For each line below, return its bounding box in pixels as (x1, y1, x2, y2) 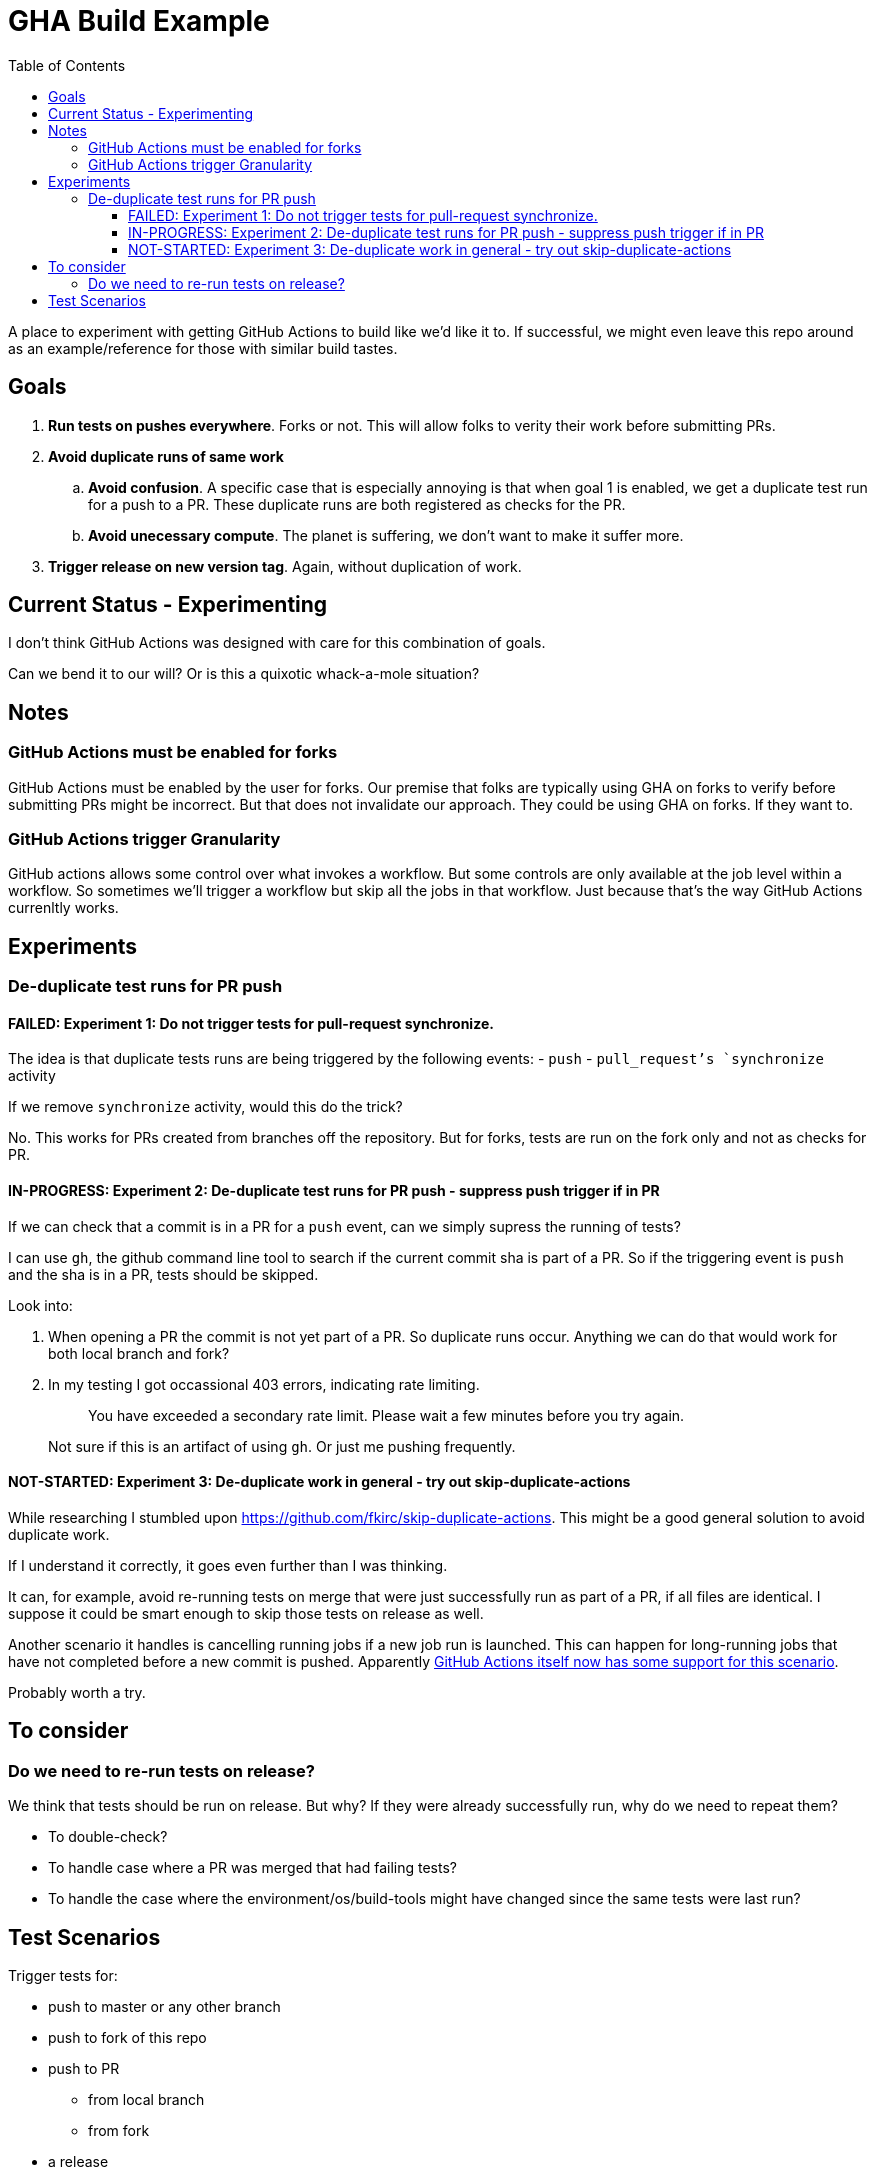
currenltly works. (8, 899, 119, 917)
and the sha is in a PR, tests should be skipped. (8, 1265, 319, 1283)
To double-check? (48, 1828, 168, 1846)
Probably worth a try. (8, 1683, 146, 1701)
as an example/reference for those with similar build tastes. (8, 339, 398, 357)
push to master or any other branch (48, 1997, 281, 2015)
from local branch (88, 2090, 205, 2108)
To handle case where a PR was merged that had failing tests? (48, 1859, 457, 1877)
